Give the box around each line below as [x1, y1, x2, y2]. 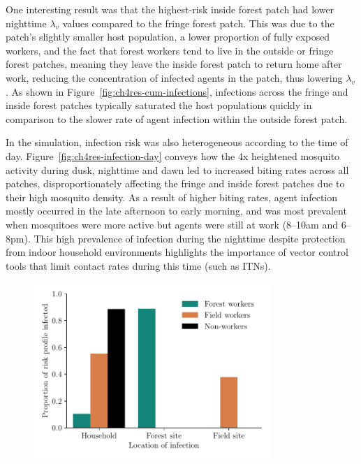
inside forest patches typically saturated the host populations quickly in [6, 98, 312, 113]
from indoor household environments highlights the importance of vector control [6, 245, 348, 259]
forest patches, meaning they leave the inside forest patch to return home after [6, 57, 342, 71]
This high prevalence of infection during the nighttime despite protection [34, 231, 346, 245]
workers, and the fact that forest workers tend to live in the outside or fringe [6, 43, 334, 57]
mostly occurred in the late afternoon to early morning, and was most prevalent [6, 203, 347, 218]
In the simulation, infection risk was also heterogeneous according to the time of [6, 135, 348, 150]
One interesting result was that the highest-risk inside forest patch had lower [6, 2, 334, 16]
